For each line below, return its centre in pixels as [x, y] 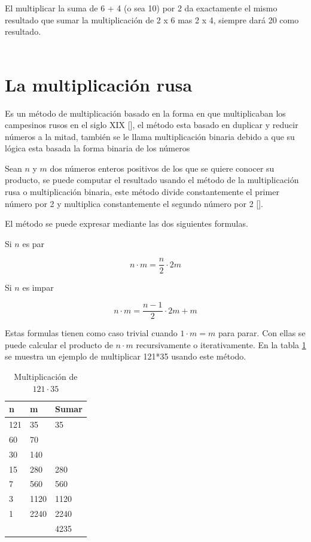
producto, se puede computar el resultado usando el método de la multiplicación [152, 180]
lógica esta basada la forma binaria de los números [97, 148]
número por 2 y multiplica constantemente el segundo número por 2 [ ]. [134, 203]
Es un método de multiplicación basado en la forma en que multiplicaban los [145, 113]
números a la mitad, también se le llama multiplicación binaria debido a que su [150, 136]
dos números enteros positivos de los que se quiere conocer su [162, 168]
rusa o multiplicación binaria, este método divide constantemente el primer [142, 192]
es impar [38, 287]
